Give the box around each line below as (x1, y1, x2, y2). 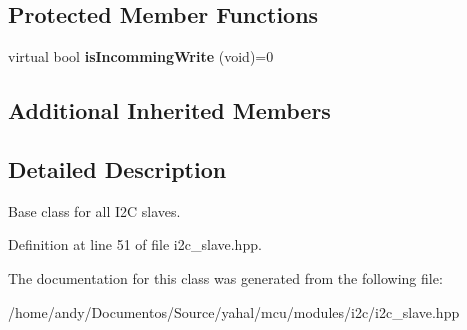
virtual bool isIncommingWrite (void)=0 (8, 46, 274, 67)
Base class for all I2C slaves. (8, 200, 181, 221)
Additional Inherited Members (8, 95, 331, 126)
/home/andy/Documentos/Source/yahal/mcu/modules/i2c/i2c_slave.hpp (8, 301, 460, 322)
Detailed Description (8, 153, 227, 184)
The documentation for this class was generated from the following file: (8, 267, 443, 288)
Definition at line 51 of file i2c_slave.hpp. (8, 234, 262, 255)
